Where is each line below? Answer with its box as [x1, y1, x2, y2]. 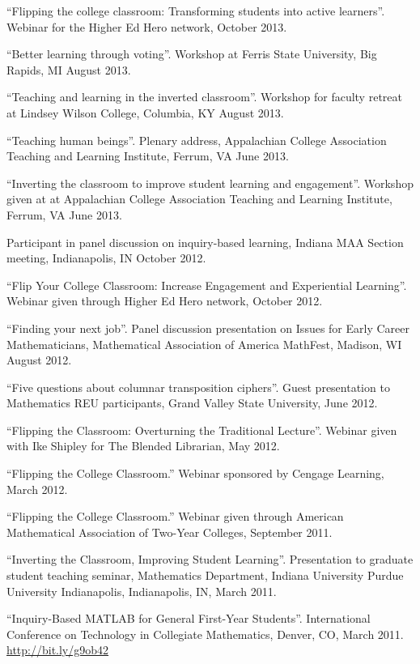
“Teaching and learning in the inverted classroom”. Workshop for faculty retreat [6, 88, 402, 105]
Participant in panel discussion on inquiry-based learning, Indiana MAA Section [6, 233, 404, 250]
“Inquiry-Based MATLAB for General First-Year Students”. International [6, 610, 371, 627]
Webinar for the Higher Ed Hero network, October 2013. [6, 18, 287, 35]
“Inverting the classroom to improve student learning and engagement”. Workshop [6, 174, 414, 191]
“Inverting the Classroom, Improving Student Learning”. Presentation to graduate [6, 551, 414, 568]
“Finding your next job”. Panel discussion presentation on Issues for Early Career [6, 319, 409, 336]
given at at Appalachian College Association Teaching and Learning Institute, [6, 190, 392, 207]
